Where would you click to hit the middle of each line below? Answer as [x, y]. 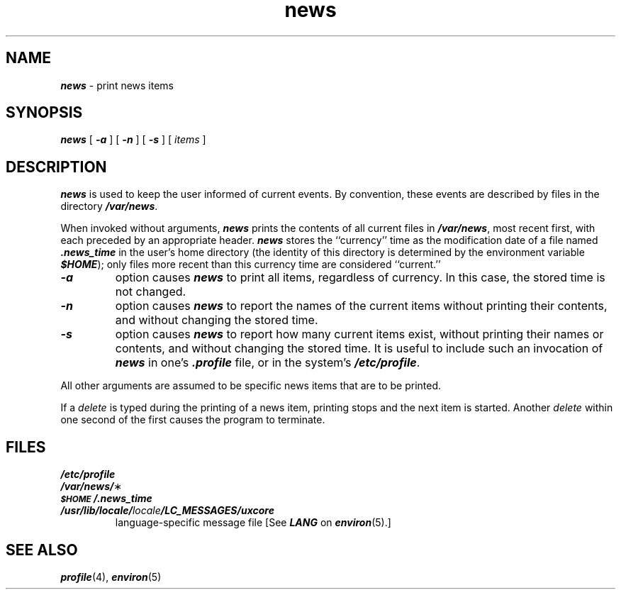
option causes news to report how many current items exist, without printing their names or [359, 334]
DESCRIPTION [56, 167]
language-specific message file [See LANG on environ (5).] [253, 523]
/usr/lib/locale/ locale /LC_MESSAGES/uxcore [167, 511]
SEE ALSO [42, 550]
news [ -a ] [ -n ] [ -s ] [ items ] [133, 140]
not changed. [151, 292]
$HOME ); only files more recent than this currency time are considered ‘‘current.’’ [251, 265]
